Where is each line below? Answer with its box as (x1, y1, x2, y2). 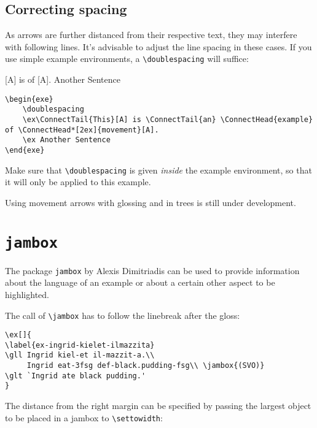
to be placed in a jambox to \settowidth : (5, 411, 163, 424)
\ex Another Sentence (22, 136, 111, 145)
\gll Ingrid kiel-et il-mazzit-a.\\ (5, 351, 155, 360)
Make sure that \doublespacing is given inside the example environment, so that (5, 163, 312, 176)
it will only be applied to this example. (5, 175, 151, 188)
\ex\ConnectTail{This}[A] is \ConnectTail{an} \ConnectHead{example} (22, 115, 313, 124)
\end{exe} (5, 145, 45, 155)
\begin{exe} (5, 94, 53, 104)
